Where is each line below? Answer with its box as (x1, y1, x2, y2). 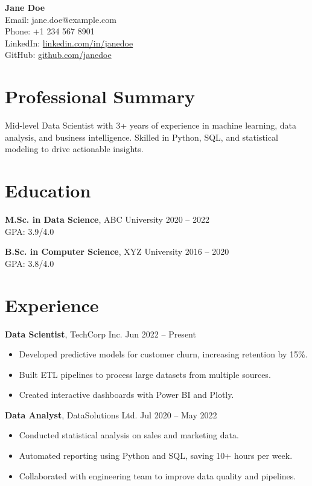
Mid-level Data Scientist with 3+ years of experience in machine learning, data (5, 119, 297, 132)
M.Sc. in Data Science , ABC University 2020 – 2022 (5, 213, 209, 225)
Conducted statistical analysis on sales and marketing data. (19, 429, 239, 441)
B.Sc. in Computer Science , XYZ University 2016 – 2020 (5, 245, 229, 258)
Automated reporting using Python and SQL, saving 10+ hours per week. (19, 449, 293, 462)
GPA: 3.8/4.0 (5, 257, 54, 269)
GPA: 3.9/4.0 (5, 225, 54, 237)
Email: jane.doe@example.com (5, 13, 116, 25)
